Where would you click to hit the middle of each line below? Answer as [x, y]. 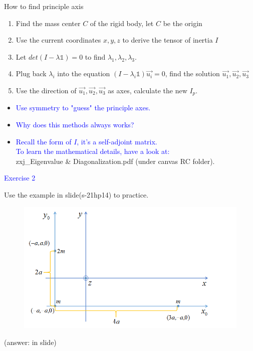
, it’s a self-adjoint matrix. [117, 141]
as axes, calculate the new [148, 90]
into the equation [84, 73]
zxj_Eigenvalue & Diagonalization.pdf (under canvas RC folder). [115, 161]
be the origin [183, 23]
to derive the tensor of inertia [168, 40]
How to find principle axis [44, 6]
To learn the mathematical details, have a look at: [93, 151]
